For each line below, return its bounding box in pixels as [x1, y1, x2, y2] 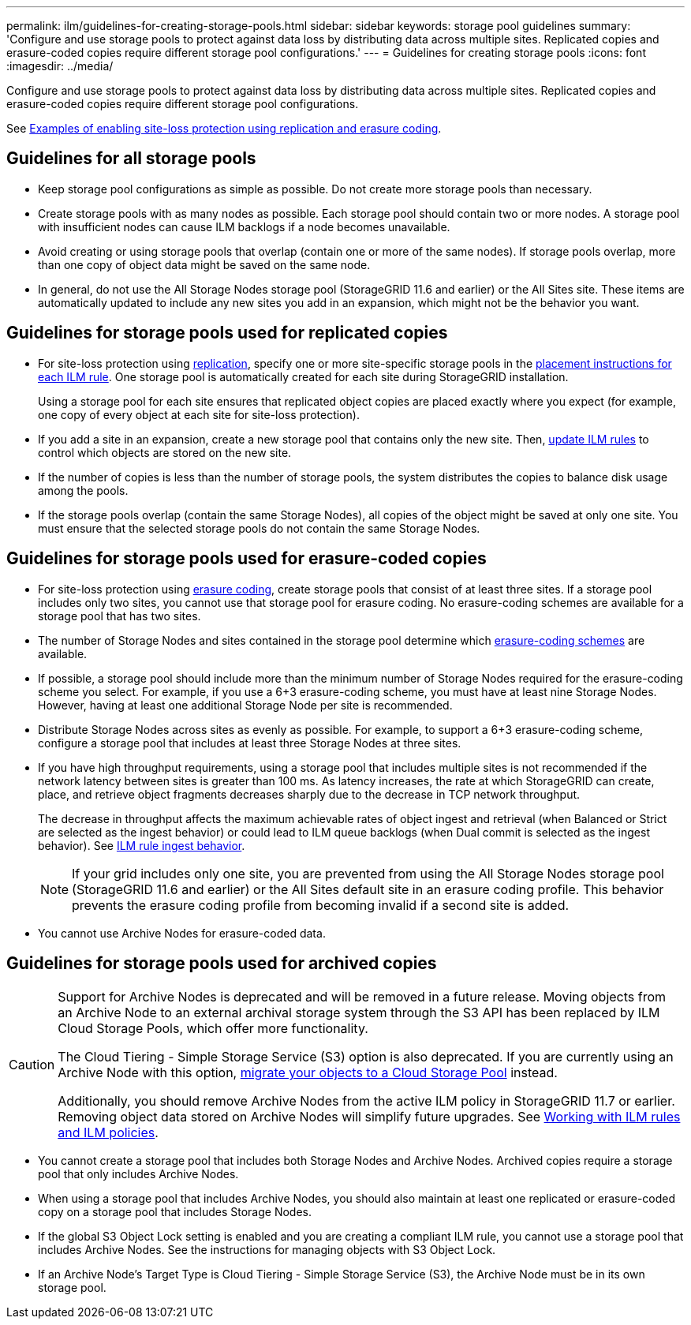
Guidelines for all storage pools [6, 148, 256, 169]
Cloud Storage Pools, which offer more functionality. [58, 1020, 368, 1037]
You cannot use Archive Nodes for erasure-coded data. [38, 926, 326, 940]
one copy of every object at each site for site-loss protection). [38, 407, 360, 421]
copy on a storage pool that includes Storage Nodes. [38, 1205, 312, 1219]
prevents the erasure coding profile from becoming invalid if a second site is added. [72, 896, 570, 913]
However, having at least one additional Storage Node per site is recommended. [38, 698, 453, 712]
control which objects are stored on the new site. [38, 445, 292, 459]
